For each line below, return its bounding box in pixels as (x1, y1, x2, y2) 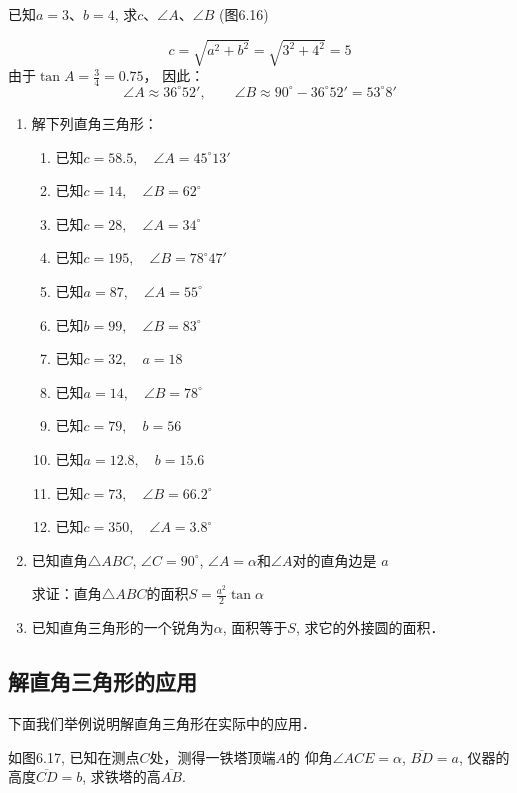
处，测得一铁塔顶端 (149, 746, 276, 767)
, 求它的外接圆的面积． (295, 617, 445, 638)
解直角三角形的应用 (8, 666, 197, 697)
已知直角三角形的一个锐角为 (31, 617, 214, 638)
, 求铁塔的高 (82, 766, 161, 787)
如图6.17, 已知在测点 (8, 746, 140, 767)
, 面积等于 (222, 617, 288, 638)
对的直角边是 (292, 549, 377, 570)
